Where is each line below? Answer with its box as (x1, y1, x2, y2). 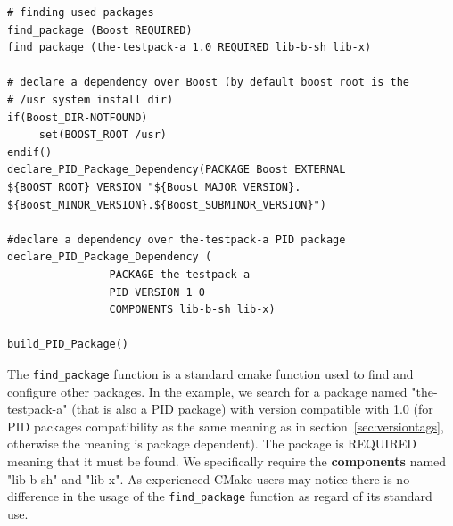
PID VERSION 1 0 (109, 285, 205, 299)
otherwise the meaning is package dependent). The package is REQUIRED (7, 434, 416, 453)
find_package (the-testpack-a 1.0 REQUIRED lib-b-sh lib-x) (7, 41, 372, 54)
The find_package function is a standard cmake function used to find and (7, 364, 414, 382)
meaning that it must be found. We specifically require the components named (7, 451, 447, 470)
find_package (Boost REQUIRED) (7, 23, 193, 37)
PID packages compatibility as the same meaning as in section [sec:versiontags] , (7, 416, 444, 435)
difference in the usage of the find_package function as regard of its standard (7, 487, 432, 505)
